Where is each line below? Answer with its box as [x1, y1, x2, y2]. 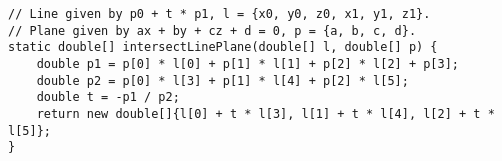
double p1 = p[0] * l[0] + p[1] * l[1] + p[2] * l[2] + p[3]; [36, 56, 460, 71]
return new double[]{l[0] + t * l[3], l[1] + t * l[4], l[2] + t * [36, 106, 495, 121]
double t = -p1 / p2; [36, 90, 180, 105]
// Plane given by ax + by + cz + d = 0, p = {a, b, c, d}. [8, 23, 417, 38]
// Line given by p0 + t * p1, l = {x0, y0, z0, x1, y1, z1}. [8, 7, 431, 21]
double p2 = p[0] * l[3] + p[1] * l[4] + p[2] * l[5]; [36, 73, 409, 88]
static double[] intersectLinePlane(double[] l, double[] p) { [8, 40, 438, 55]
